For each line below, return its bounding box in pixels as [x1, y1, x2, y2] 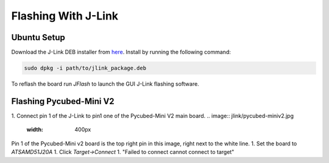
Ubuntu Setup [11, 32, 65, 43]
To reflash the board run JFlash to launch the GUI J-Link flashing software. [11, 80, 199, 88]
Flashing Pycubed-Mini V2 [11, 96, 115, 106]
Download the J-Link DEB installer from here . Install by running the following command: [11, 49, 231, 56]
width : [26, 126, 44, 133]
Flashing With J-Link [11, 9, 119, 23]
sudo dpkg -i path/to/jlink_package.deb [24, 64, 146, 72]
